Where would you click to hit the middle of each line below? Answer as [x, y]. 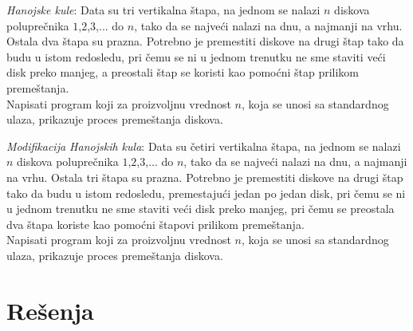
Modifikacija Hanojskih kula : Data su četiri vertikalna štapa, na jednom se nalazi [204, 146]
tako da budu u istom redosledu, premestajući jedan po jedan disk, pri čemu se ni [206, 193]
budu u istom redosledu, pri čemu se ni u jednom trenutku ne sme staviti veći [196, 56]
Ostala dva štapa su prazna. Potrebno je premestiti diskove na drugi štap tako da [205, 41]
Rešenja [50, 310]
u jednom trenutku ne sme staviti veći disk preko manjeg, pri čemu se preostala [201, 209]
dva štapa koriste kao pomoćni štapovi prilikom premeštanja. [155, 224]
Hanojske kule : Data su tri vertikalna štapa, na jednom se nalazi [163, 10]
